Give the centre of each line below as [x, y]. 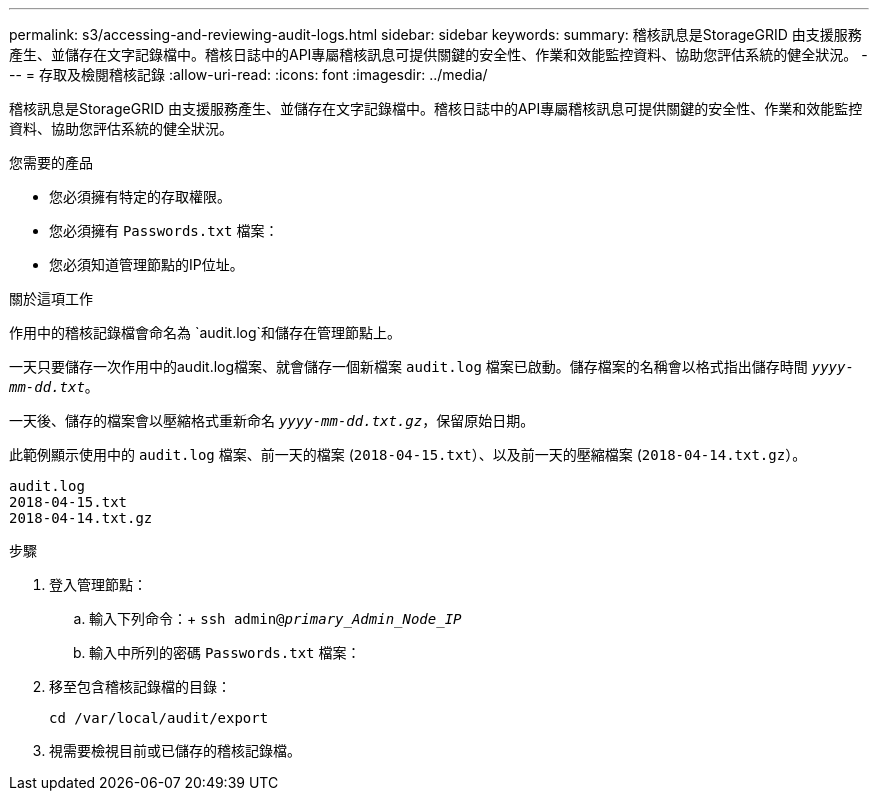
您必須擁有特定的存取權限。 [140, 196]
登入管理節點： [98, 584]
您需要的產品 [51, 162]
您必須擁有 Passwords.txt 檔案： [164, 230]
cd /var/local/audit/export [159, 718]
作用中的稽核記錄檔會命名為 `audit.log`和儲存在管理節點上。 [205, 332]
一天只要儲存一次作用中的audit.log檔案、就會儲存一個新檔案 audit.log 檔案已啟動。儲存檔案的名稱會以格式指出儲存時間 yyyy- [431, 366]
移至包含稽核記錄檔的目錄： [140, 686]
